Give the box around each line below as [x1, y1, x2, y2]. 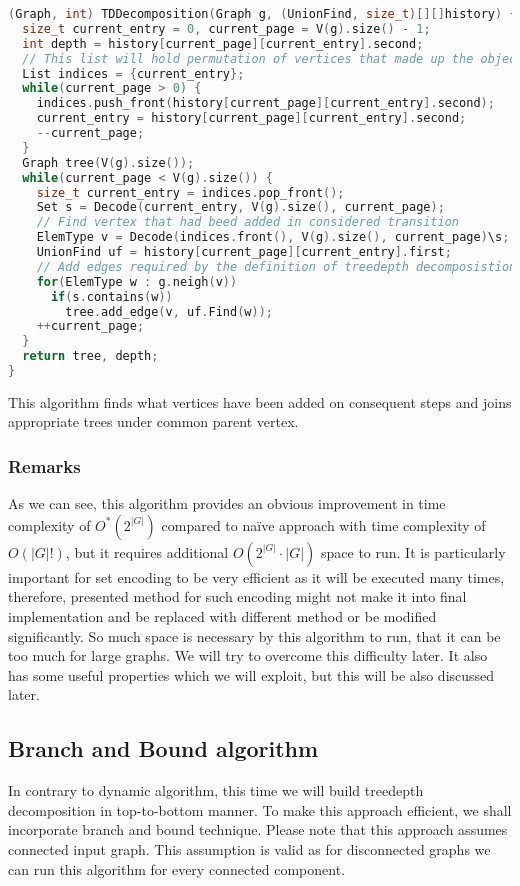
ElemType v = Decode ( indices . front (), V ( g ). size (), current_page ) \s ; [36, 230, 510, 245]
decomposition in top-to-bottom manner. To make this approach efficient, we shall [8, 799, 512, 820]
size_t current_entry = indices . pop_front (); [36, 185, 345, 200]
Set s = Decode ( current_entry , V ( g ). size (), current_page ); [36, 200, 445, 215]
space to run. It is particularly [320, 541, 506, 562]
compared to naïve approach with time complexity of [161, 514, 486, 535]
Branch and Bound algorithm [8, 733, 319, 764]
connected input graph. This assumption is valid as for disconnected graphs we [8, 839, 491, 860]
